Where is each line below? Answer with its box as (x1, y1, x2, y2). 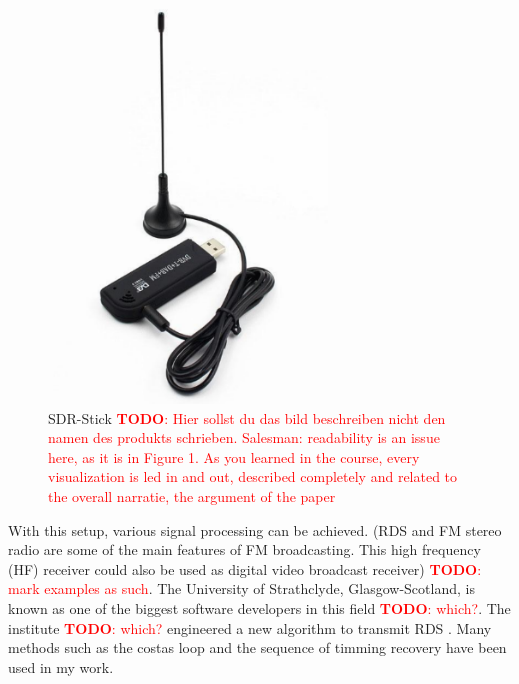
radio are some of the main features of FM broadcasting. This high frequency (8, 539, 481, 560)
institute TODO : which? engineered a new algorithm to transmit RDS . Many (8, 617, 492, 638)
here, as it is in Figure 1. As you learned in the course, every (48, 446, 420, 467)
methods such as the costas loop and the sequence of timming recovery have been (8, 637, 507, 658)
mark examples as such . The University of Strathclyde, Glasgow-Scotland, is (8, 578, 475, 599)
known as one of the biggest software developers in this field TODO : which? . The (8, 597, 511, 618)
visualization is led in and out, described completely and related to (48, 466, 458, 487)
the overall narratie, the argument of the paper (48, 485, 336, 506)
